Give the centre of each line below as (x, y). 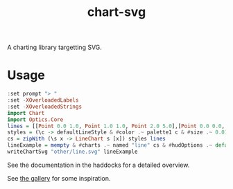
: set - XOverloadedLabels (43, 100)
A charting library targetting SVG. (55, 47)
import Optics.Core (35, 119)
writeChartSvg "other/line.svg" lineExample (72, 152)
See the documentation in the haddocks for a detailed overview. (98, 165)
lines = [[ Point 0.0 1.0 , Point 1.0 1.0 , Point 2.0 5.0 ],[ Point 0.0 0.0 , (116, 126)
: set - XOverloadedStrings (44, 107)
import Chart (26, 113)
